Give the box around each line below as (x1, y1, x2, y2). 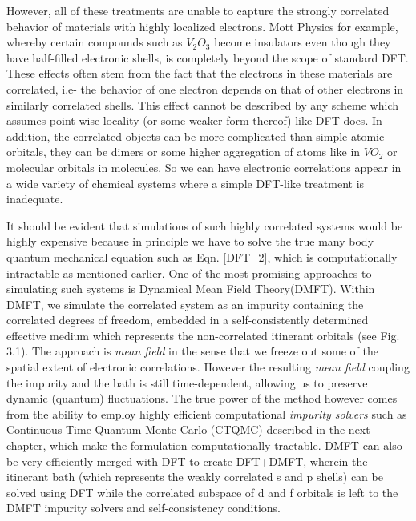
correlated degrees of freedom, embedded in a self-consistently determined (6, 311, 369, 328)
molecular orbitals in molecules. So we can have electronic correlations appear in (6, 158, 402, 175)
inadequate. (6, 190, 63, 207)
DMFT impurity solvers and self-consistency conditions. (6, 499, 281, 516)
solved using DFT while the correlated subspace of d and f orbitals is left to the (6, 483, 398, 500)
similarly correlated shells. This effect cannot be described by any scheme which (6, 96, 399, 113)
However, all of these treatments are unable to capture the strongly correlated (6, 2, 390, 18)
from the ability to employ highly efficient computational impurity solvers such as (6, 405, 407, 422)
